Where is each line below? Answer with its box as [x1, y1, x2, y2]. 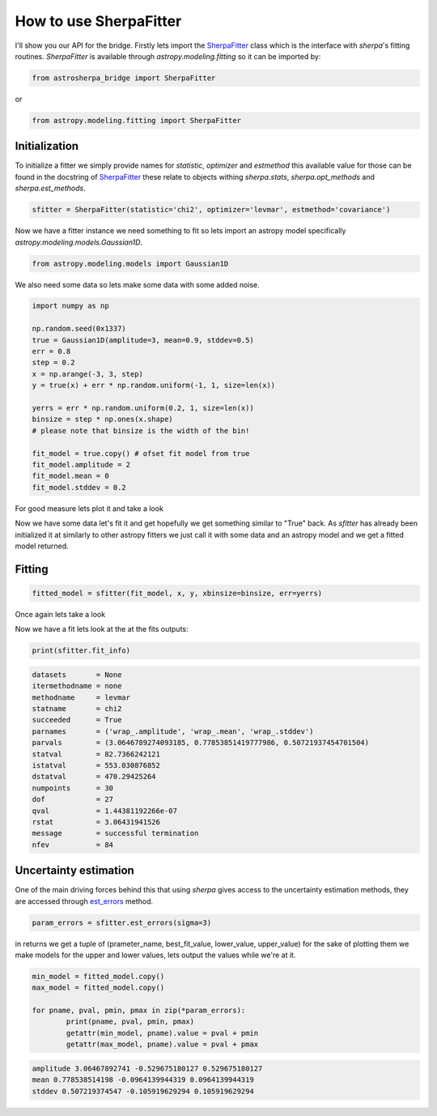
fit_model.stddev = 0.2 [32, 483, 127, 492]
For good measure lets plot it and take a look [15, 503, 163, 513]
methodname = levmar [32, 692, 131, 702]
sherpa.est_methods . [15, 183, 86, 194]
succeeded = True [32, 715, 122, 725]
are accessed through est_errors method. [15, 896, 154, 906]
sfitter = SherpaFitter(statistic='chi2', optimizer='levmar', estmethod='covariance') [32, 205, 391, 215]
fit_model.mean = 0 [32, 471, 109, 481]
